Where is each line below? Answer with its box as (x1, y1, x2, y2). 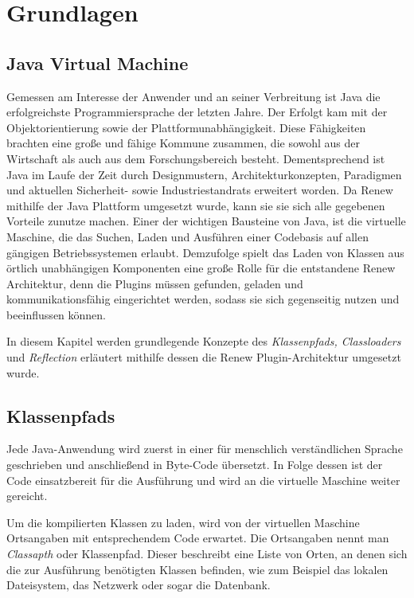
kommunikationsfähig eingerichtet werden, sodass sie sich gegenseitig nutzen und (6, 291, 400, 307)
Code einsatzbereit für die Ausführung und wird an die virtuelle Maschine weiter (6, 471, 400, 488)
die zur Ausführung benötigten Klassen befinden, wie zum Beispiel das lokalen (6, 561, 389, 577)
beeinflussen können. (6, 306, 107, 322)
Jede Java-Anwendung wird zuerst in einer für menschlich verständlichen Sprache (6, 440, 403, 457)
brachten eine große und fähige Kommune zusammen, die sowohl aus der (6, 135, 361, 151)
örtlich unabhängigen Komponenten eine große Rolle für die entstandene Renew (6, 260, 396, 276)
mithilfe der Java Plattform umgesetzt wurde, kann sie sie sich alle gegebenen (6, 197, 385, 213)
